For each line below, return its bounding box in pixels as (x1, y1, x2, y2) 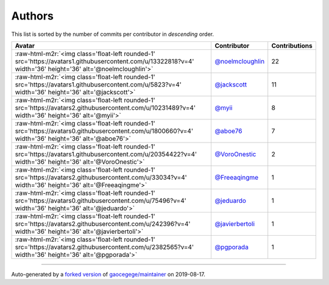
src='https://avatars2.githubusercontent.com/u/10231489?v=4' (15, 104, 196, 112)
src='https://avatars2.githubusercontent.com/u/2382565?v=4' (15, 242, 194, 251)
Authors (11, 9, 54, 23)
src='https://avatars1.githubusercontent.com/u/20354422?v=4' (15, 150, 197, 158)
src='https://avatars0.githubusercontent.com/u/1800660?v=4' (15, 127, 193, 135)
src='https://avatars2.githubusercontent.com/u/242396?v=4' (15, 219, 191, 228)
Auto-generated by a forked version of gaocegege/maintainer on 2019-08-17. (11, 270, 205, 278)
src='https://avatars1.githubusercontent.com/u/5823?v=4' (15, 80, 182, 88)
